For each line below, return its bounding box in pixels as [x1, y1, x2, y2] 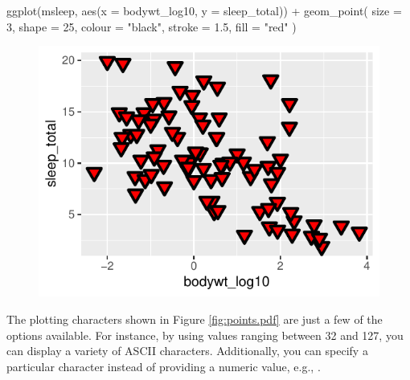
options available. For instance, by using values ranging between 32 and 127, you [6, 326, 404, 343]
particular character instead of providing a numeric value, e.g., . [6, 358, 321, 374]
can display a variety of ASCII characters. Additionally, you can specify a [6, 342, 368, 359]
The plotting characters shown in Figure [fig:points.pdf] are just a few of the [6, 310, 383, 327]
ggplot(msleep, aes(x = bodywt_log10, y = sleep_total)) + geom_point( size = [6, 2, 402, 18]
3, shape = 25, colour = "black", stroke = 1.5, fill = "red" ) [6, 18, 297, 35]
